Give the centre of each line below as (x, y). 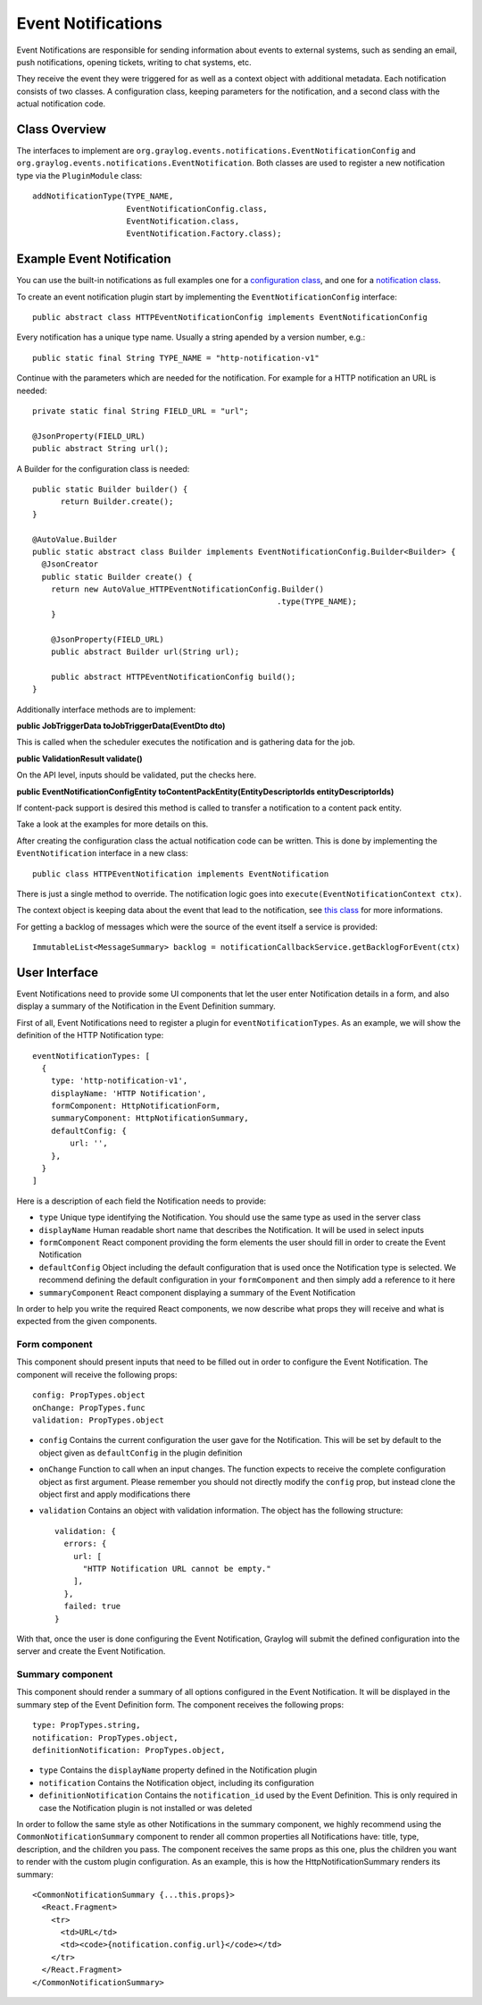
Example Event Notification (94, 259)
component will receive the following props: (97, 1374)
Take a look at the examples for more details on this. (112, 824)
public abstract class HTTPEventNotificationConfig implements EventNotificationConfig (230, 318)
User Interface (58, 973)
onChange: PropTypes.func (89, 1408)
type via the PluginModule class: (79, 175)
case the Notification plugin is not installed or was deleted (145, 1808)
